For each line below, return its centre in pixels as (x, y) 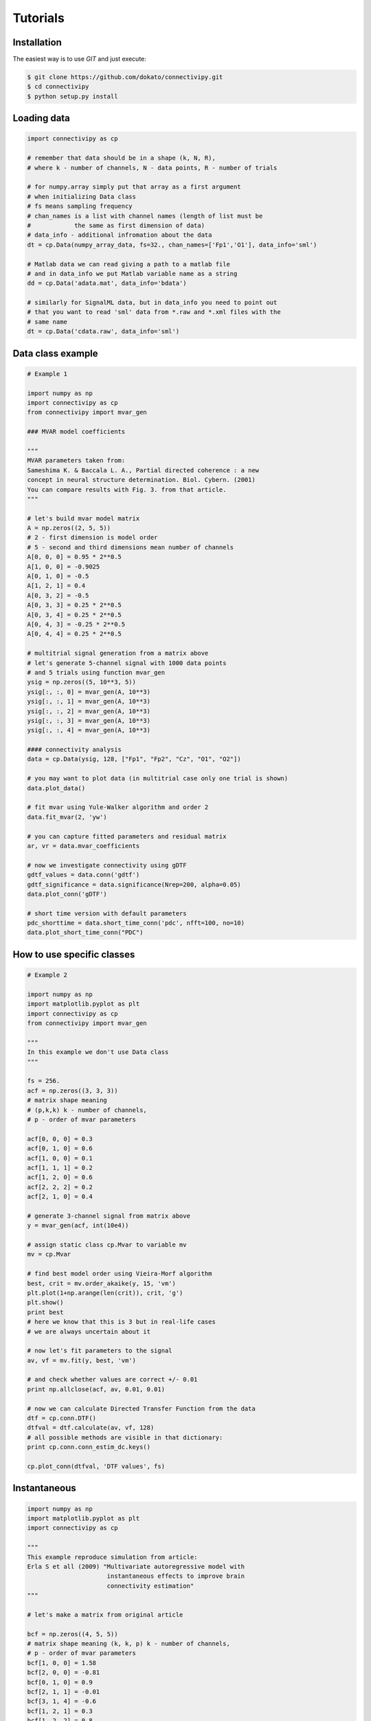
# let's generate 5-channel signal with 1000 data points (127, 663)
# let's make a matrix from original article (105, 1615)
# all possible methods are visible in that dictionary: (125, 1437)
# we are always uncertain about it (89, 1331)
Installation (37, 42)
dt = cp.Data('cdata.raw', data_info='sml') (103, 331)
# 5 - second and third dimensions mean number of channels (131, 547)
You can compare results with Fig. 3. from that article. (127, 489)
